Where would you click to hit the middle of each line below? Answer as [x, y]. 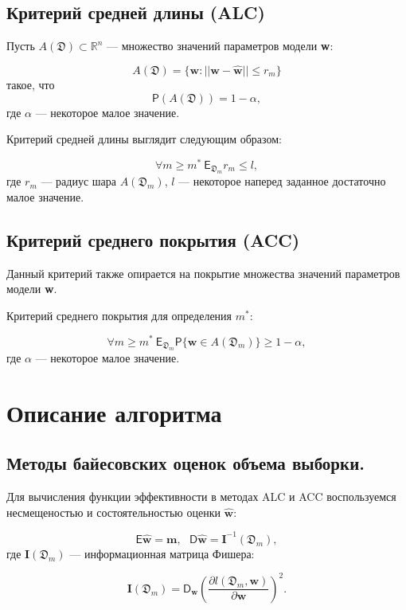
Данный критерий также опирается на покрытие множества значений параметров [203, 273]
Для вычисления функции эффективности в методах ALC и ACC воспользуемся [201, 497]
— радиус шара [79, 181]
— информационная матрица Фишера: [162, 553]
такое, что [31, 85]
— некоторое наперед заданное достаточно [282, 181]
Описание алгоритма [114, 412]
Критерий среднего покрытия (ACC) [153, 239]
